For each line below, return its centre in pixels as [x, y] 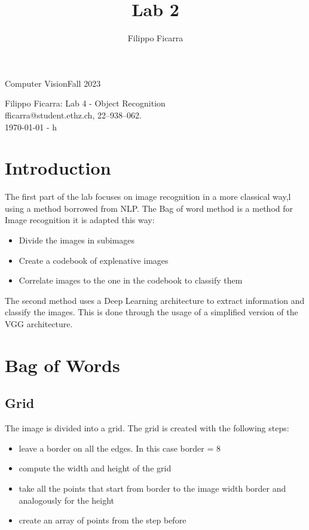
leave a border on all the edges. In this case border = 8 [120, 448]
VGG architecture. [39, 323]
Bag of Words [62, 365]
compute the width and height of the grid [95, 468]
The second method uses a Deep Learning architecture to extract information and [155, 300]
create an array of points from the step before [103, 520]
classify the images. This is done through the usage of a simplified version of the [152, 312]
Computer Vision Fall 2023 [53, 83]
